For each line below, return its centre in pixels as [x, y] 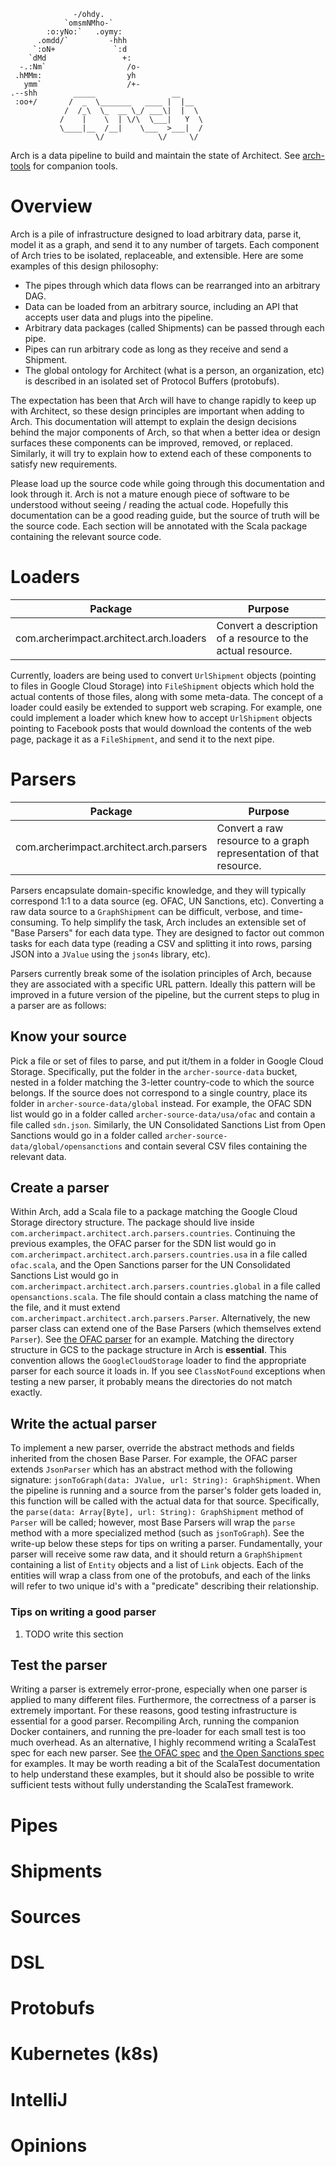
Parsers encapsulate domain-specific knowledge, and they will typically [158, 890]
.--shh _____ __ [96, 93]
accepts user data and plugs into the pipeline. [119, 317]
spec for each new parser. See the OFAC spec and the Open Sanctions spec [167, 1753]
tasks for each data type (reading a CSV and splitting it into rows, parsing [161, 943]
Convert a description [267, 625]
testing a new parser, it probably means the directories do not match [151, 1382]
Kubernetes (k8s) [85, 2054]
